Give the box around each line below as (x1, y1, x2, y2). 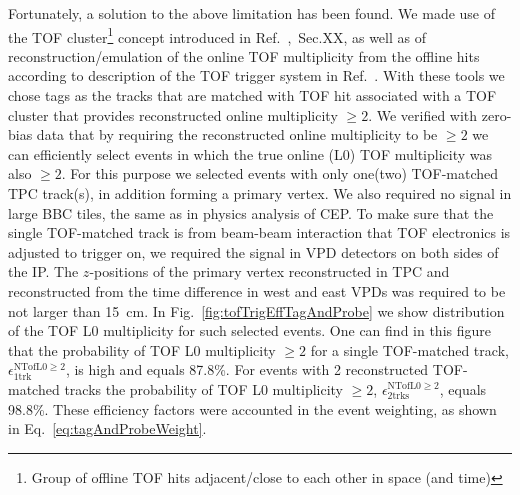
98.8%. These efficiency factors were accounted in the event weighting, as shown (8, 398, 497, 419)
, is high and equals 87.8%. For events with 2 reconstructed (65, 359, 429, 380)
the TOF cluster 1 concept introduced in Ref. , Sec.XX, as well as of (8, 23, 426, 47)
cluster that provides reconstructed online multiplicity (8, 104, 338, 125)
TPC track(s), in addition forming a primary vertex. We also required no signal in (8, 183, 512, 203)
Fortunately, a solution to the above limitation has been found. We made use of (8, 3, 496, 23)
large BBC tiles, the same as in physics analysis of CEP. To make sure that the (8, 202, 494, 223)
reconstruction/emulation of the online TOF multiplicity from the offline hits (8, 45, 480, 66)
